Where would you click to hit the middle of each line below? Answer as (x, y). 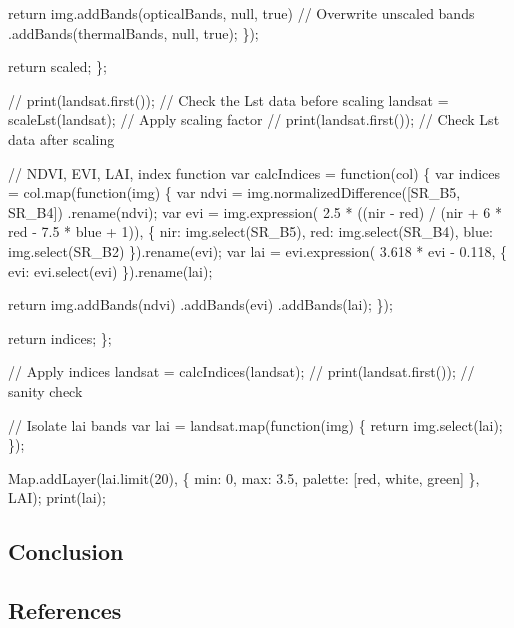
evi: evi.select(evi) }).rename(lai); (110, 270)
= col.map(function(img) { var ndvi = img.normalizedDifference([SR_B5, (234, 192)
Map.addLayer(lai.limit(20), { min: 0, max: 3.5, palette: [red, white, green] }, (244, 477)
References (65, 610)
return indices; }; (60, 337)
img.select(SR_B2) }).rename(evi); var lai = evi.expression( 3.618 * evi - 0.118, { (257, 250)
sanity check (45, 390)
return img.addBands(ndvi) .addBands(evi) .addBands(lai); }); (200, 304)
